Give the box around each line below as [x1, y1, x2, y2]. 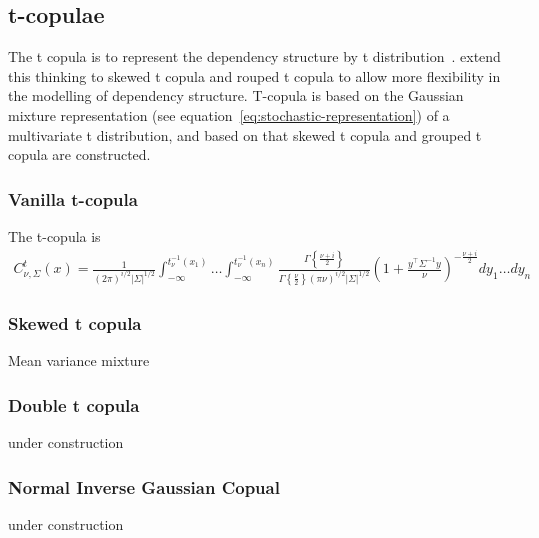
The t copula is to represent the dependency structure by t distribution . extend [8, 46, 501, 67]
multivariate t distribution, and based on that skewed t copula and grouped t [8, 124, 482, 145]
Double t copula [8, 392, 140, 417]
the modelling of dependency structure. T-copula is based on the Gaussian [8, 85, 464, 106]
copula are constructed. [8, 144, 151, 165]
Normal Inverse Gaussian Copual [8, 474, 280, 499]
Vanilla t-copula [8, 186, 138, 211]
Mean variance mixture [8, 350, 150, 371]
